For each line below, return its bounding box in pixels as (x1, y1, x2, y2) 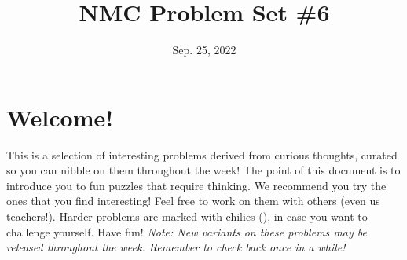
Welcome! (6, 101, 114, 133)
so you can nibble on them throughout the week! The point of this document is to (6, 162, 401, 178)
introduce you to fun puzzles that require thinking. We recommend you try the (6, 177, 387, 193)
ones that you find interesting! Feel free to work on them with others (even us (6, 192, 380, 209)
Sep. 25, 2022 (172, 42, 236, 58)
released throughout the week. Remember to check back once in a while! (6, 239, 346, 255)
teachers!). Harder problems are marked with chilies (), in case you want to (6, 208, 368, 225)
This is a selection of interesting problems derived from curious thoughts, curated (6, 146, 398, 163)
